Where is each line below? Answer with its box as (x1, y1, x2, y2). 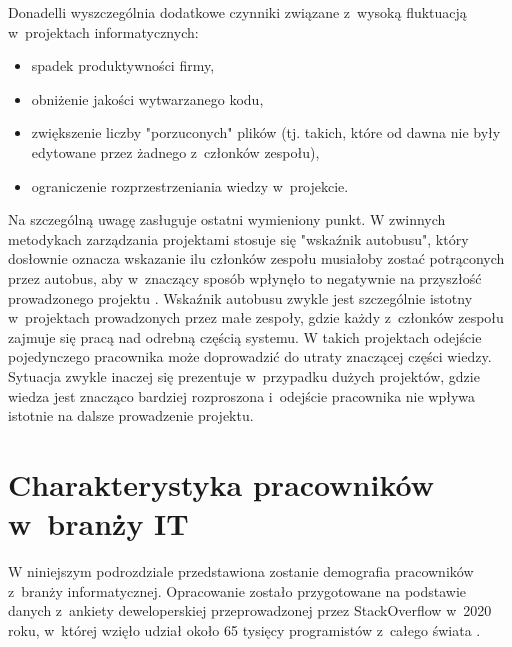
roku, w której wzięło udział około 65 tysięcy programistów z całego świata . (8, 619, 481, 640)
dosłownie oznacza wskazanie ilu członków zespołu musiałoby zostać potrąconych (8, 248, 505, 269)
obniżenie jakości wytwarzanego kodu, (31, 88, 264, 109)
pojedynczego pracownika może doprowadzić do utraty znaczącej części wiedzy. (8, 346, 492, 367)
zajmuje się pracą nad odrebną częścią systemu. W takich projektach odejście (8, 326, 482, 347)
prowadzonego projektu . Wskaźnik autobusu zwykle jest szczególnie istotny (8, 287, 473, 308)
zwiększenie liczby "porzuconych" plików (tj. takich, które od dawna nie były (31, 122, 501, 143)
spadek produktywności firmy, (31, 55, 215, 76)
